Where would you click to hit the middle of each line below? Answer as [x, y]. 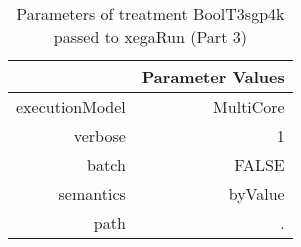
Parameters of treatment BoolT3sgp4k [150, 13]
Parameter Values [213, 76]
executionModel [71, 106]
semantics [92, 193]
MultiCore [249, 106]
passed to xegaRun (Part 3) [150, 36]
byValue [256, 193]
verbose [99, 135]
